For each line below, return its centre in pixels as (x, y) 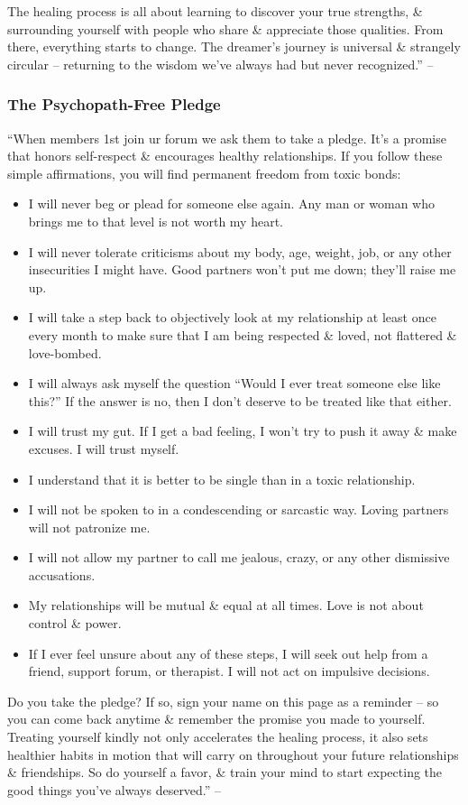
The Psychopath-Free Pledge (114, 104)
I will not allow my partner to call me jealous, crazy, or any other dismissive (239, 557)
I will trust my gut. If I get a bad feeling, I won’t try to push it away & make (243, 431)
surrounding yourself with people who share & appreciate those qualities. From (225, 28)
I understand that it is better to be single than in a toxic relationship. (222, 479)
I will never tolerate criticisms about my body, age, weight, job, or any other (240, 251)
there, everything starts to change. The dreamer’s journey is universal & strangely (234, 46)
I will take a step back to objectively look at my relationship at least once (232, 317)
